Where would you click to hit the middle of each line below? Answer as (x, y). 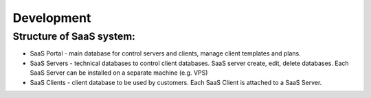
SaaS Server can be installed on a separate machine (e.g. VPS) (119, 73)
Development (52, 18)
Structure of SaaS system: (74, 36)
